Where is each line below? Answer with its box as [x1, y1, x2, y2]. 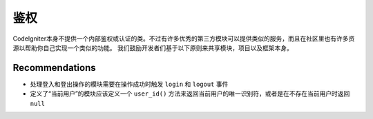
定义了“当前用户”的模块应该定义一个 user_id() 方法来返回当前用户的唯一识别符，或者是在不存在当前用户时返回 [30, 89, 350, 98]
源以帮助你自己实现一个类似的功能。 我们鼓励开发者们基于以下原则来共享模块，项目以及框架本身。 [12, 43, 293, 52]
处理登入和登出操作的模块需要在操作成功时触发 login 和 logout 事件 [30, 80, 229, 88]
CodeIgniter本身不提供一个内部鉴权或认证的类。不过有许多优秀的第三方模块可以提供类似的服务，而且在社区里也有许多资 [12, 34, 355, 43]
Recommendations [12, 62, 96, 74]
